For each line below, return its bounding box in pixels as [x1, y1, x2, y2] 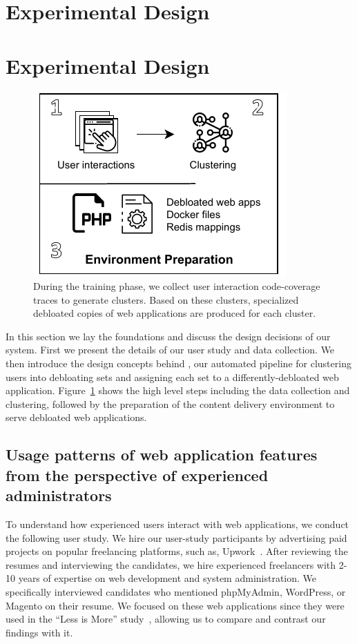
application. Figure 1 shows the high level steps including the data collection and [6, 383, 350, 398]
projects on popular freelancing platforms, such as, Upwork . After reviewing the [6, 544, 348, 558]
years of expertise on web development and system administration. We [18, 571, 317, 585]
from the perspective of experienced [6, 464, 269, 485]
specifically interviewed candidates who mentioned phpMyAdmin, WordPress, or [6, 584, 346, 598]
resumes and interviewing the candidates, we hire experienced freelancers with [6, 557, 336, 572]
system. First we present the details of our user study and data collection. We [6, 342, 335, 357]
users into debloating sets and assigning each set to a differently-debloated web [6, 369, 339, 384]
